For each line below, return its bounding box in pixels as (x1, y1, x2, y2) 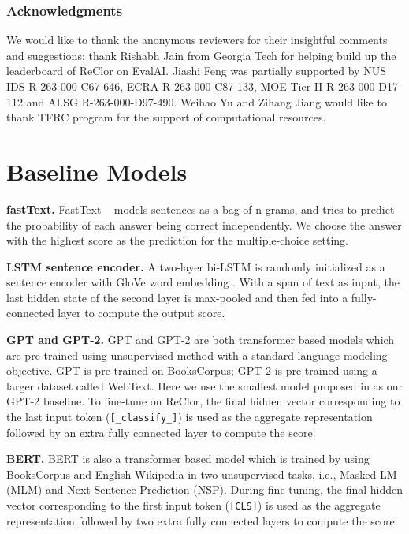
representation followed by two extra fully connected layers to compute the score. (6, 512, 398, 528)
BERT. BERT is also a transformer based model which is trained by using (6, 450, 370, 467)
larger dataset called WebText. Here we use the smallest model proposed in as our (6, 377, 403, 394)
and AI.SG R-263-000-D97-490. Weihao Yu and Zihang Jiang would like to (26, 93, 387, 110)
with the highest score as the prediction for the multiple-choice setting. (6, 232, 349, 248)
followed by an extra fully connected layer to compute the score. (6, 424, 316, 440)
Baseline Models (6, 155, 188, 187)
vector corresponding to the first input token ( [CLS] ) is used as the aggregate (6, 497, 381, 513)
